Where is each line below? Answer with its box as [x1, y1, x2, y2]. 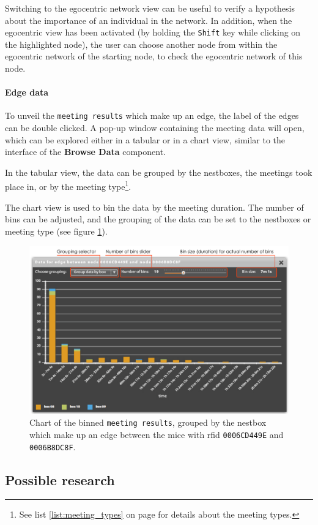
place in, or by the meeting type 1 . [5, 178, 131, 193]
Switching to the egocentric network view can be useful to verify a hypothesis [5, 2, 295, 14]
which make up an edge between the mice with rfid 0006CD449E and [29, 428, 284, 440]
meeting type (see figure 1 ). [5, 224, 108, 237]
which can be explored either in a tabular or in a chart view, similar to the [5, 133, 286, 146]
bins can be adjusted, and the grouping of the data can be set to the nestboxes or [5, 213, 311, 225]
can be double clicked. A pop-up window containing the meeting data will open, [5, 121, 305, 134]
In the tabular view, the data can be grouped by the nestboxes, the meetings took [5, 165, 312, 178]
